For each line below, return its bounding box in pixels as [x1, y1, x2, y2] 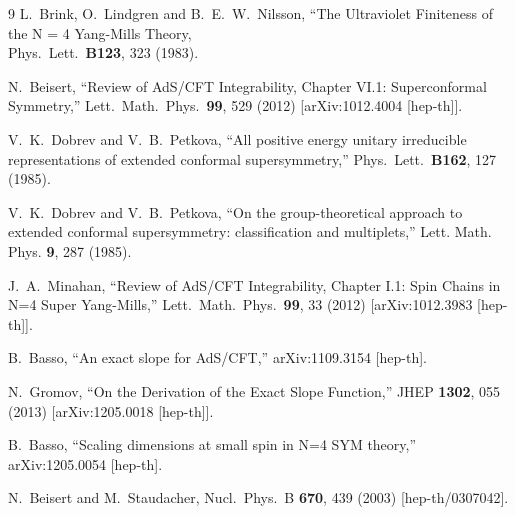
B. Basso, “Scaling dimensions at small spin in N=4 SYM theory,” [8, 434, 417, 455]
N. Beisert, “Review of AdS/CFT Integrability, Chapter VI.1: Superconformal [8, 75, 487, 96]
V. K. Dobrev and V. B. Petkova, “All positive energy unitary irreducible [8, 128, 467, 149]
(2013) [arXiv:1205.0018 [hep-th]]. [8, 400, 214, 421]
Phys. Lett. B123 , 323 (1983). [8, 42, 199, 63]
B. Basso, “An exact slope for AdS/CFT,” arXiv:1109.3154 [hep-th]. [8, 347, 427, 368]
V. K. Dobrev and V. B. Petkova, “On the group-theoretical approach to [8, 201, 463, 222]
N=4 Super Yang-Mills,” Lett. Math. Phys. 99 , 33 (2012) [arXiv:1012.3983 [8, 294, 473, 315]
